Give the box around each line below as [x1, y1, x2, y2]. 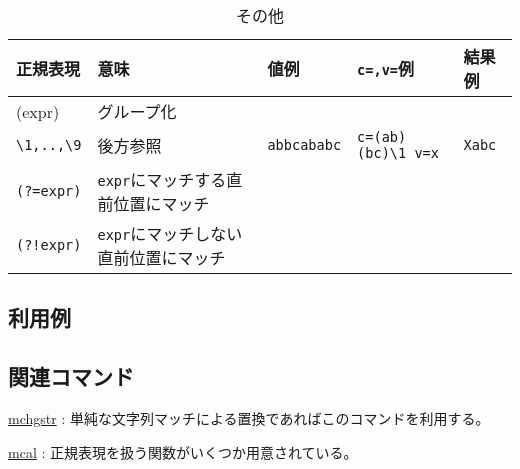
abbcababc [267, 137, 342, 153]
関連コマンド [8, 361, 134, 392]
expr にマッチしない [97, 222, 243, 245]
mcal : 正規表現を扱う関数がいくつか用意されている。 [8, 441, 358, 462]
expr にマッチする [97, 168, 227, 191]
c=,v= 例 [357, 57, 415, 80]
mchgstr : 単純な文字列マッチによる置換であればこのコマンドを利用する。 [8, 407, 490, 428]
